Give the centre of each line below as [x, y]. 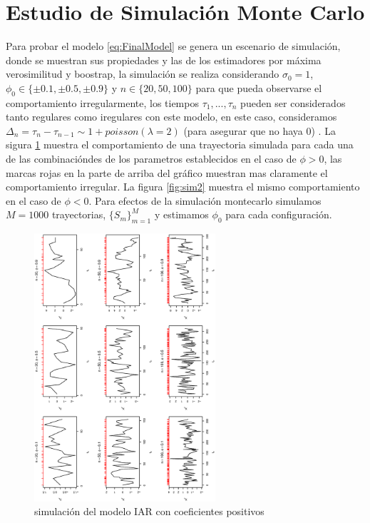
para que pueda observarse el [259, 87]
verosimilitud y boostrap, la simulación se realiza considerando [143, 74]
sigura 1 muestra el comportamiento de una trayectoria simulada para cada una [180, 144]
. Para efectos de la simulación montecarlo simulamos [205, 200]
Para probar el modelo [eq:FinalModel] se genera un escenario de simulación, [173, 46]
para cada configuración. [279, 214]
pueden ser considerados [293, 102]
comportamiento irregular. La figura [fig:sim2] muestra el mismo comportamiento [183, 187]
